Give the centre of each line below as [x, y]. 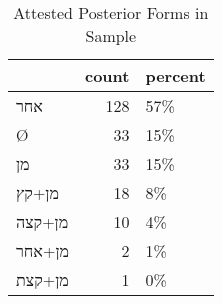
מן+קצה [42, 221]
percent [175, 75]
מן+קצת [42, 279]
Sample [111, 35]
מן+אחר [42, 250]
